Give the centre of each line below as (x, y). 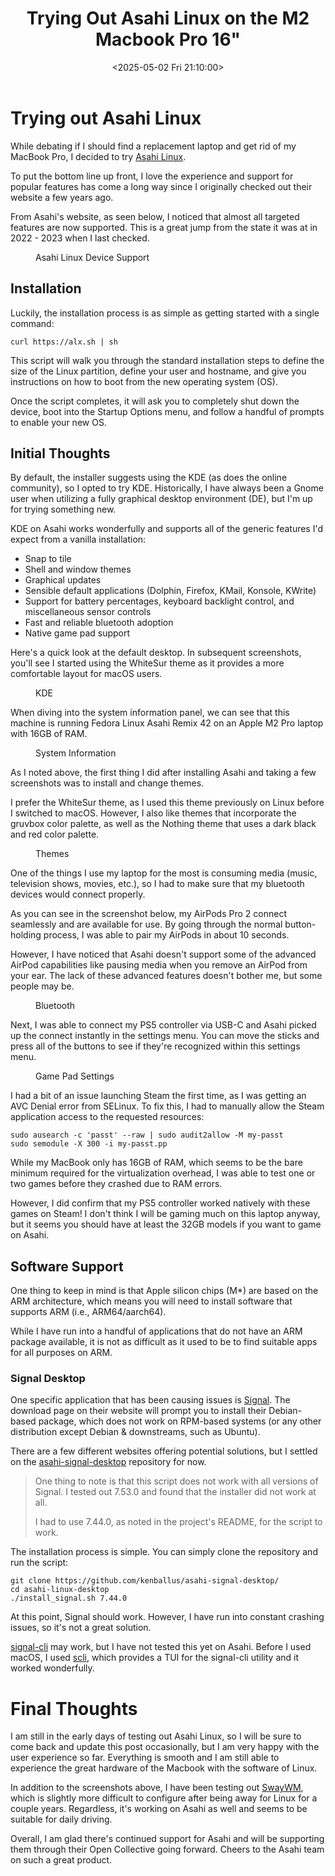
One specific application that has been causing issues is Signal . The (150, 1400)
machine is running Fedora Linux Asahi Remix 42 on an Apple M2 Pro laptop (167, 723)
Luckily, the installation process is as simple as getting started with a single (165, 313)
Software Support (67, 1266)
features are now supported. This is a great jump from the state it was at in (164, 227)
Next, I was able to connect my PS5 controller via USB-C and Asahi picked (163, 1025)
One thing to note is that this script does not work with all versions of (176, 1481)
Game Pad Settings (75, 1076)
